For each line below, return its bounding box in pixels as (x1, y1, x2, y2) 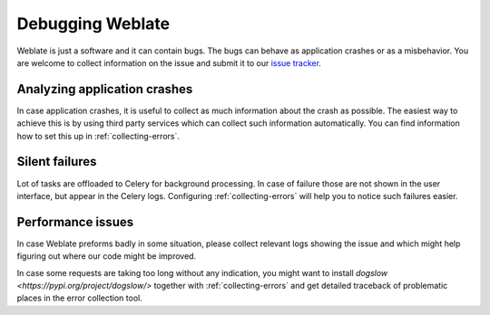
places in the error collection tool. (16, 292, 142, 303)
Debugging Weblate (16, 14, 171, 33)
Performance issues (16, 214, 134, 230)
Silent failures (16, 154, 97, 169)
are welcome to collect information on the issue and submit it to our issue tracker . (16, 57, 322, 68)
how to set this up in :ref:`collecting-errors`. (16, 130, 181, 141)
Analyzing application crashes (16, 81, 193, 97)
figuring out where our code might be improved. (16, 251, 197, 262)
